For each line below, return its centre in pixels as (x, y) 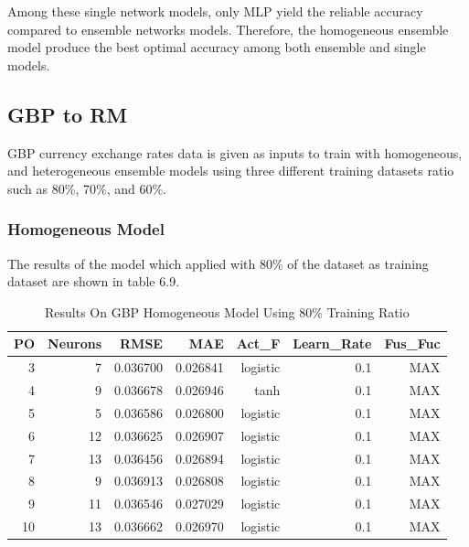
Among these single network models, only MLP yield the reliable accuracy (215, 11)
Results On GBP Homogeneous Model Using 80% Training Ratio (227, 311)
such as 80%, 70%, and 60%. (87, 188)
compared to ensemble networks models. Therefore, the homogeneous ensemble (228, 29)
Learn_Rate (332, 343)
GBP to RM (68, 114)
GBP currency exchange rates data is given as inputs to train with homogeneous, (235, 152)
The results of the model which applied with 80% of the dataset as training (218, 263)
